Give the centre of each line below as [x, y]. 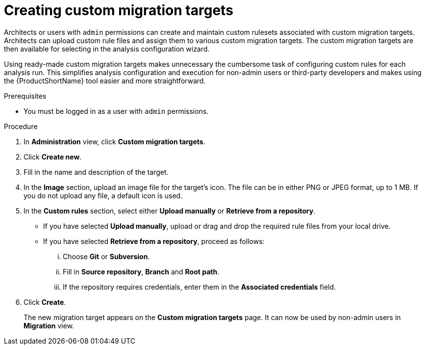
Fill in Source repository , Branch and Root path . [141, 271]
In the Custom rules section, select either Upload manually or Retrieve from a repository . [170, 211]
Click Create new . [53, 157]
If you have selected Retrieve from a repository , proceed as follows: [154, 241]
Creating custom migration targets [119, 10]
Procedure [21, 126]
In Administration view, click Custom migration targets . [114, 141]
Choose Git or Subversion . [106, 256]
